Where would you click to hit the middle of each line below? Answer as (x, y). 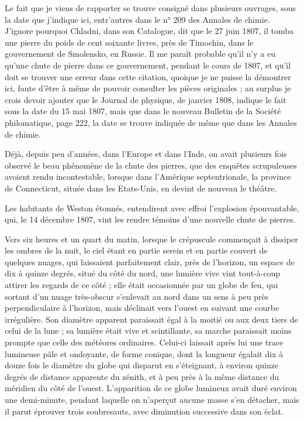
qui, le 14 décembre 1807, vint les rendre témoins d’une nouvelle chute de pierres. (150, 219)
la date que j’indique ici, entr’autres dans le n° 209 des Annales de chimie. (137, 19)
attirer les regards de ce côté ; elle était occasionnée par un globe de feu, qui (141, 285)
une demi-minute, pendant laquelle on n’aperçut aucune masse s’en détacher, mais (152, 399)
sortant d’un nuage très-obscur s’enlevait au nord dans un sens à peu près (137, 296)
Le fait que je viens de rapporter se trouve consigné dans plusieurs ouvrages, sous (151, 8)
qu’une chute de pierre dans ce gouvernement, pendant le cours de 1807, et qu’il (148, 65)
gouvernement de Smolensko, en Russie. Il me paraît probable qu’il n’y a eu (140, 54)
